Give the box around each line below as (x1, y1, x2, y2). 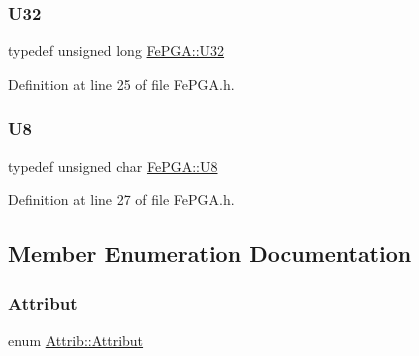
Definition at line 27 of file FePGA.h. (8, 189, 235, 210)
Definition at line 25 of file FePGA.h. (8, 73, 235, 94)
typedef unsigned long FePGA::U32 (8, 40, 225, 61)
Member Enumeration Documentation (8, 238, 412, 269)
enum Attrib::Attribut (8, 329, 144, 350)
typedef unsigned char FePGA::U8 (8, 155, 218, 176)
